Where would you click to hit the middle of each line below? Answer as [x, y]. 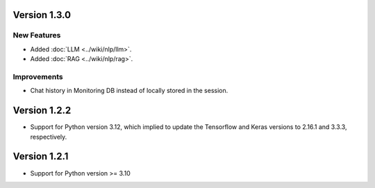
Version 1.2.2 [42, 111]
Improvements [38, 76]
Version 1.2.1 [41, 156]
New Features [37, 35]
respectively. [49, 137]
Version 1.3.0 [42, 15]
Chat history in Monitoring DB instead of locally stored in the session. [129, 91]
